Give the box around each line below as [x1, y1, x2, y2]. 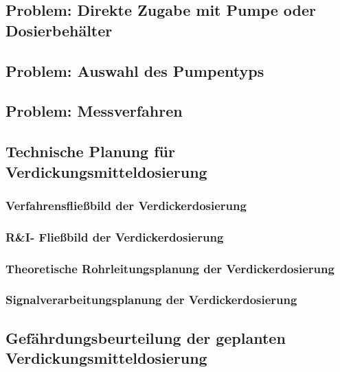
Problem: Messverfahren [5, 100, 183, 121]
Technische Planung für [5, 141, 175, 162]
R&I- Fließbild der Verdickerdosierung [5, 228, 224, 245]
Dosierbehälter [5, 19, 113, 40]
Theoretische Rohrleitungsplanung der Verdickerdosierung [5, 259, 335, 277]
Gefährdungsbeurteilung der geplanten [5, 327, 286, 348]
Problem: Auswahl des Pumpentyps [5, 60, 264, 81]
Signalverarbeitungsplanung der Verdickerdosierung [5, 291, 297, 308]
